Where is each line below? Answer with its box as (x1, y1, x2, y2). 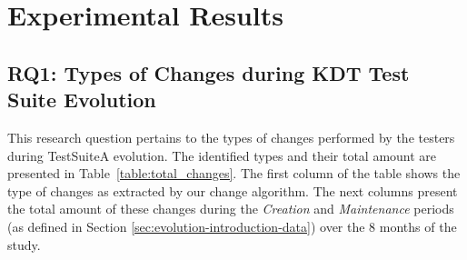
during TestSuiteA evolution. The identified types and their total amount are (7, 145, 437, 165)
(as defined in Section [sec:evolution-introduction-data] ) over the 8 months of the (7, 216, 457, 235)
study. (7, 235, 41, 254)
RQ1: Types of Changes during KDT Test (7, 58, 410, 86)
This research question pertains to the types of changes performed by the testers (7, 127, 455, 146)
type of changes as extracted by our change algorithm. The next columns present (7, 181, 458, 200)
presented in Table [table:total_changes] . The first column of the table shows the (7, 164, 461, 183)
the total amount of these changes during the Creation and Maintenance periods (7, 199, 454, 218)
